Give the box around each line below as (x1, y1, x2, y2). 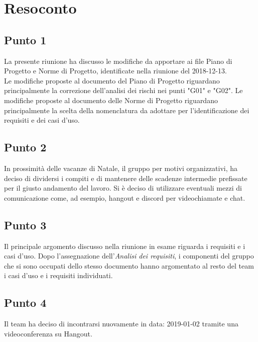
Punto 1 (4, 32, 47, 47)
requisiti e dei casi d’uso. (4, 115, 80, 125)
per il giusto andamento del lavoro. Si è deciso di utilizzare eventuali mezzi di (4, 183, 242, 193)
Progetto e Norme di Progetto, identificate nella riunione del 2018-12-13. (4, 65, 227, 76)
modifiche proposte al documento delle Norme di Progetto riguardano (4, 95, 218, 105)
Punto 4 (4, 295, 47, 310)
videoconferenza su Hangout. (4, 328, 92, 338)
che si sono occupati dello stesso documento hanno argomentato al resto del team (4, 260, 254, 271)
